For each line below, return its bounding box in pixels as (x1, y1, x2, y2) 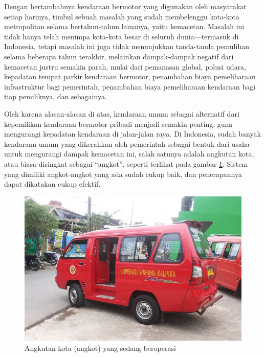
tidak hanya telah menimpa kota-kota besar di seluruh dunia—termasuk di (4, 31, 239, 41)
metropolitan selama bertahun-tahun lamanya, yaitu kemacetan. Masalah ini (4, 21, 245, 32)
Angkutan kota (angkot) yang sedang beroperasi (25, 342, 176, 353)
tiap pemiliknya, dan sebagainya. (4, 91, 107, 102)
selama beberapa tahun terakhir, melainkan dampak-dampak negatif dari (4, 51, 234, 61)
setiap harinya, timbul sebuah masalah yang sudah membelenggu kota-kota (4, 11, 240, 21)
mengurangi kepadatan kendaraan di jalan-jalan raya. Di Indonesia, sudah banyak (4, 128, 261, 139)
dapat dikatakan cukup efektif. (4, 178, 101, 189)
